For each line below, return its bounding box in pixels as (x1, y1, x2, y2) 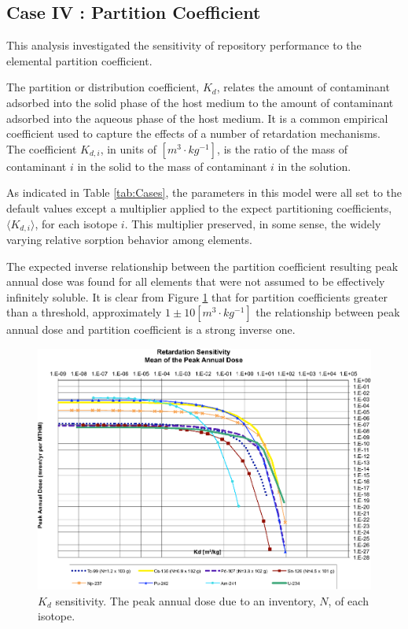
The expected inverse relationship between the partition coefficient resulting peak (6, 257, 399, 274)
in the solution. (278, 157, 351, 174)
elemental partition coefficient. (6, 52, 153, 68)
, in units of (100, 140, 156, 157)
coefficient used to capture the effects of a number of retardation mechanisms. (6, 125, 381, 142)
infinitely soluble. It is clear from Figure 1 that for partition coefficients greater (6, 288, 388, 305)
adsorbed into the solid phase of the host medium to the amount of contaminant (6, 94, 394, 110)
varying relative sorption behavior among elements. (6, 231, 252, 247)
